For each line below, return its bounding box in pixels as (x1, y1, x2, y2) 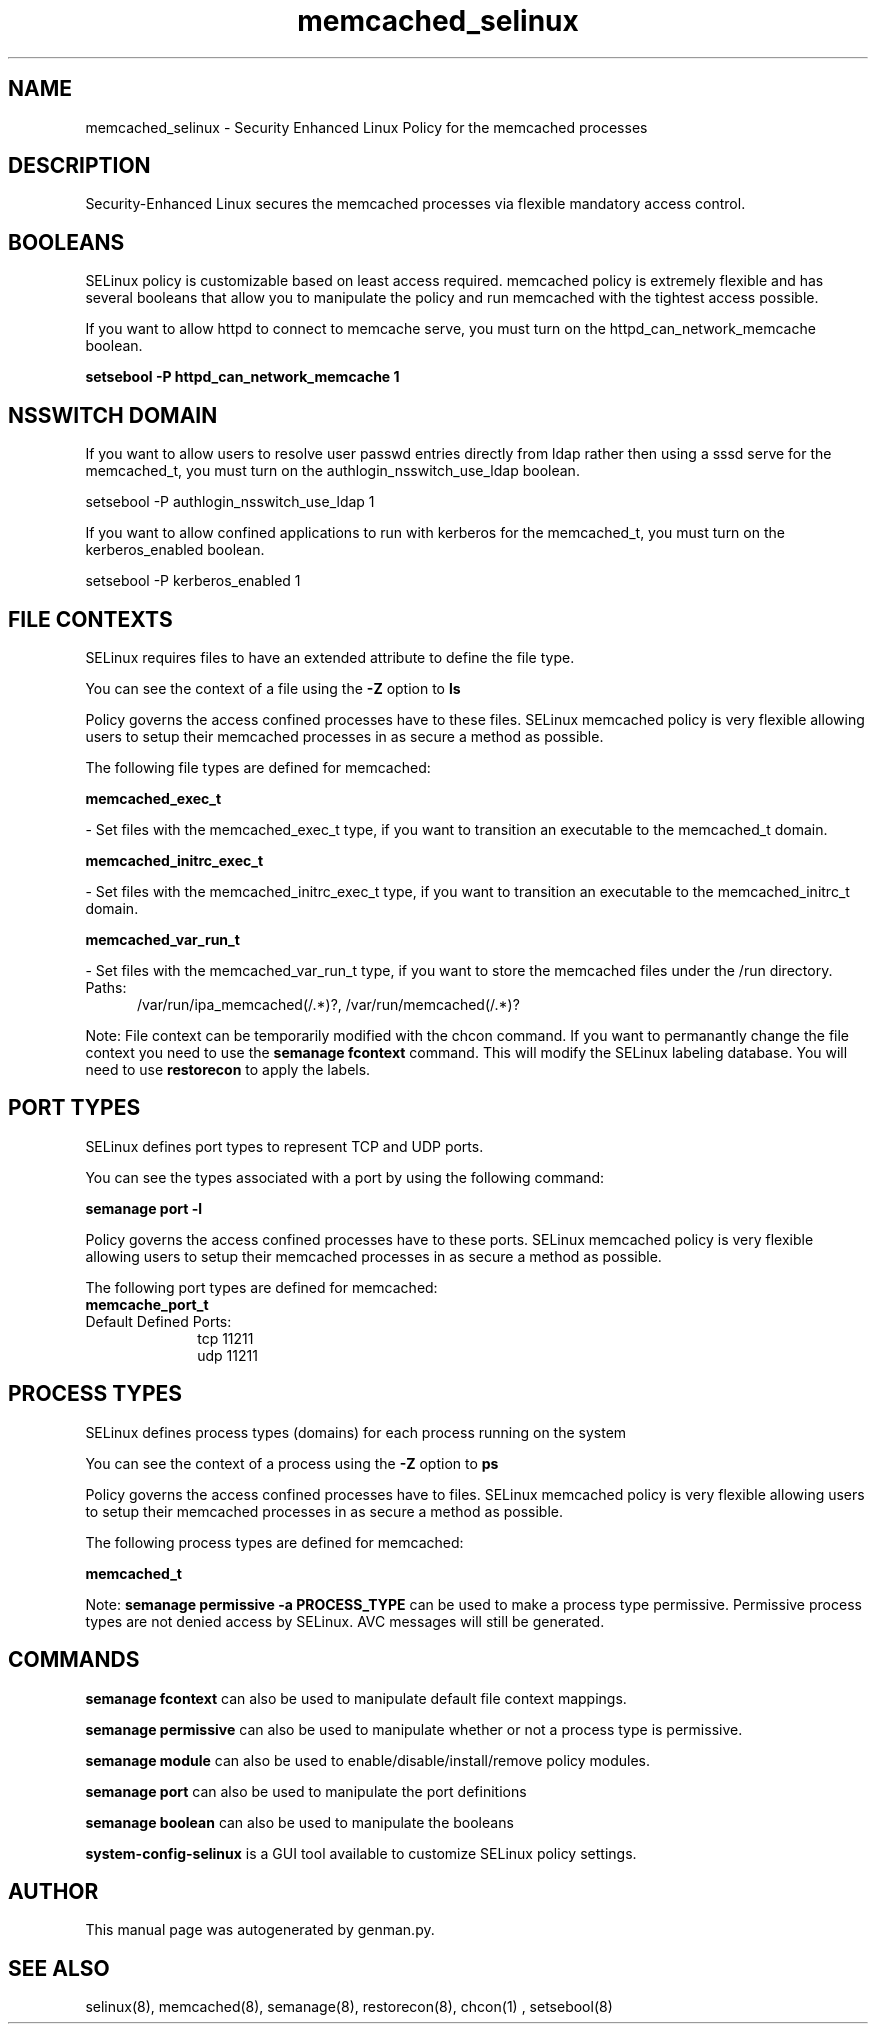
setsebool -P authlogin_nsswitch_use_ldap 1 (85, 493, 375, 511)
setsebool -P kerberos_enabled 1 (85, 572, 301, 590)
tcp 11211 (197, 1329, 254, 1347)
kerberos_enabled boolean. (85, 541, 265, 559)
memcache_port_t (85, 1295, 209, 1313)
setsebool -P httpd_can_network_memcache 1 (85, 368, 400, 386)
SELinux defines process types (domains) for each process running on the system (85, 1423, 627, 1441)
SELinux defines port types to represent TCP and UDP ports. (85, 1137, 484, 1155)
